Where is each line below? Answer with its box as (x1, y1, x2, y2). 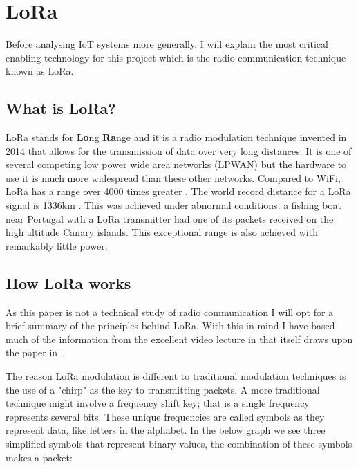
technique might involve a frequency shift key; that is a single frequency (6, 396, 310, 410)
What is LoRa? (6, 98, 116, 119)
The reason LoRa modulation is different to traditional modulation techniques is (6, 369, 346, 383)
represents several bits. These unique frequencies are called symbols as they (6, 409, 325, 423)
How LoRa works (6, 272, 131, 293)
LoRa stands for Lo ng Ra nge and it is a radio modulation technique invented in (6, 130, 347, 145)
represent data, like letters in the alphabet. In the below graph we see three (6, 423, 326, 437)
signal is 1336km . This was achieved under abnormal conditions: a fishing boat (6, 198, 341, 212)
